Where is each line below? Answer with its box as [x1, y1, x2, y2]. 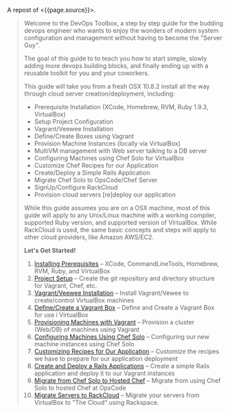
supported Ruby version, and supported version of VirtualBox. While [23, 219, 218, 226]
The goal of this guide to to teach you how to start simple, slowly [23, 54, 207, 63]
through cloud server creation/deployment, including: [23, 89, 175, 98]
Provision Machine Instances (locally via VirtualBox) [34, 139, 181, 147]
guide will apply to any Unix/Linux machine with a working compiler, [23, 211, 216, 219]
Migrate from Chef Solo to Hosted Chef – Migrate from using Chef [34, 377, 221, 384]
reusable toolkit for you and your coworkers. [23, 69, 150, 77]
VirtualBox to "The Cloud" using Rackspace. [34, 399, 159, 406]
